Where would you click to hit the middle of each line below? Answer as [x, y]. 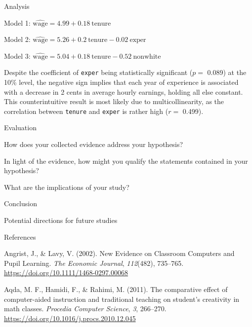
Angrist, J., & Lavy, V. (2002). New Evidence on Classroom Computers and [119, 253]
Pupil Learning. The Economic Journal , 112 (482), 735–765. [94, 263]
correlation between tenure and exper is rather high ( [86, 111]
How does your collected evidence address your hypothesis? [94, 144]
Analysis [17, 6]
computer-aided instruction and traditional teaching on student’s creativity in [122, 299]
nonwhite [147, 56]
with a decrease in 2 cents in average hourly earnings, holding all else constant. [124, 91]
